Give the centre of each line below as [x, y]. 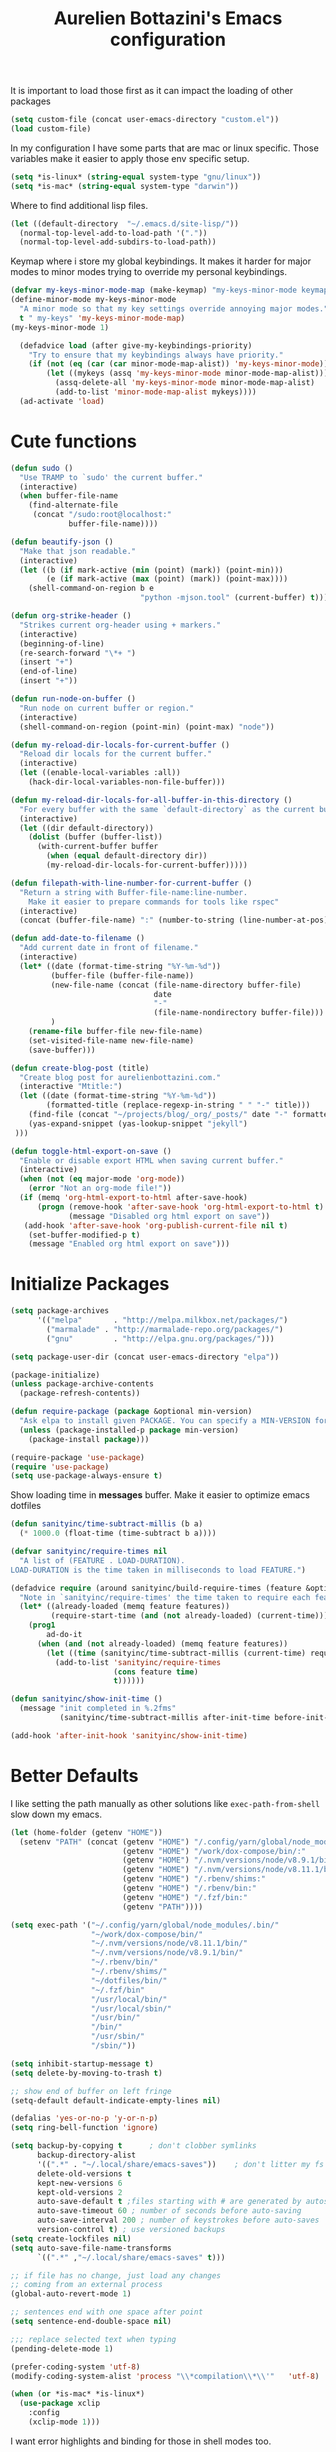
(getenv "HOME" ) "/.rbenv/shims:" [194, 1879]
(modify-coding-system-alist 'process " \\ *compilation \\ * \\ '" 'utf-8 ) [165, 2376]
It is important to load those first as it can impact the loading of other [151, 91]
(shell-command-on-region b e [91, 588]
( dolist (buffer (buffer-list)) [95, 837]
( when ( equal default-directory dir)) [127, 856]
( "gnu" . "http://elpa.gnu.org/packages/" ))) [160, 1338]
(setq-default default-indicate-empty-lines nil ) [116, 2100]
